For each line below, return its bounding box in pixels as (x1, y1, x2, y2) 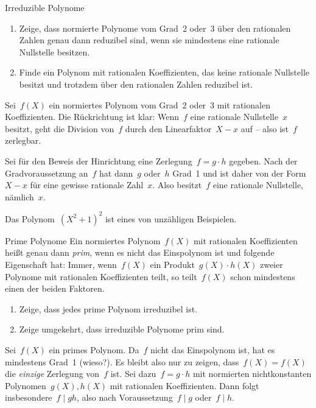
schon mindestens (230, 270, 295, 283)
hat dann (99, 166, 133, 179)
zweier (259, 258, 283, 270)
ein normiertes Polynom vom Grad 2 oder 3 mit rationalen (49, 98, 270, 111)
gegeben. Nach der (229, 154, 298, 167)
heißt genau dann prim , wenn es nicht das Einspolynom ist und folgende (5, 246, 275, 259)
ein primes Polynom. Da (49, 343, 139, 356)
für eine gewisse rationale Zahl (30, 178, 144, 191)
